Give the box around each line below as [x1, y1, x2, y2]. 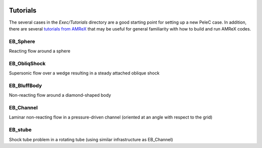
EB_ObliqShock [9, 60, 46, 67]
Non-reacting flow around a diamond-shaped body [9, 92, 111, 98]
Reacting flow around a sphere [9, 48, 70, 54]
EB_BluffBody [9, 82, 42, 89]
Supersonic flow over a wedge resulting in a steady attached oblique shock [9, 70, 160, 76]
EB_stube [9, 126, 32, 133]
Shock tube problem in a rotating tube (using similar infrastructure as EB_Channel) [9, 136, 173, 142]
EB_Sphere [9, 38, 35, 44]
